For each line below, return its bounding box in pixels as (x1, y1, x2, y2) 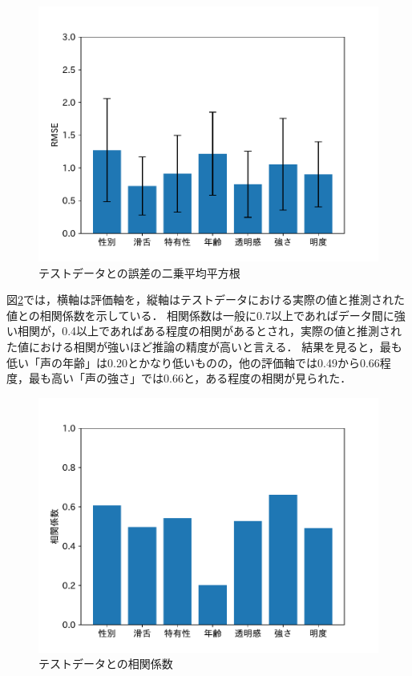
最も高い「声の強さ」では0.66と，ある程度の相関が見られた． (28, 370, 352, 387)
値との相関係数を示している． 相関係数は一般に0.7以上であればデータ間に (6, 306, 394, 323)
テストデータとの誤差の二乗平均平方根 (38, 264, 240, 281)
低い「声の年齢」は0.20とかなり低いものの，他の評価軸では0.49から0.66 (6, 354, 380, 370)
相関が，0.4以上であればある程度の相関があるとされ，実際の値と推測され (17, 322, 402, 339)
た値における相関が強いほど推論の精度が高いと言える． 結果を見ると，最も (6, 338, 402, 354)
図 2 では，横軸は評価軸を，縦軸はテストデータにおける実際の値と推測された (6, 291, 405, 308)
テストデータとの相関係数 (38, 655, 173, 672)
